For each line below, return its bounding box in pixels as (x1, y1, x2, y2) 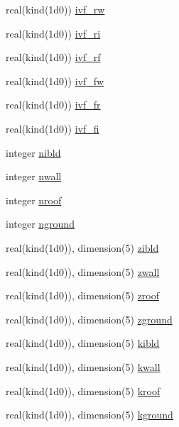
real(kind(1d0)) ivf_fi (6, 121, 99, 135)
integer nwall (6, 169, 62, 184)
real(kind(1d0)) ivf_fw (6, 73, 104, 88)
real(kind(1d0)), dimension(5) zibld (6, 240, 159, 255)
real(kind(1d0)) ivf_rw (6, 2, 105, 16)
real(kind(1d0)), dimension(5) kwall (6, 359, 161, 374)
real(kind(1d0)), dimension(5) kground (6, 407, 173, 422)
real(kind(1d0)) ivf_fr (6, 97, 101, 112)
